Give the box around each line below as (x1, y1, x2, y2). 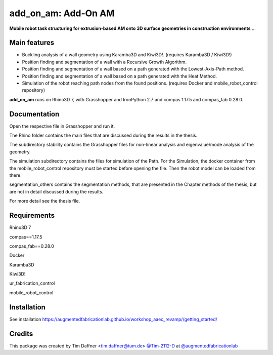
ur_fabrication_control (9, 280, 55, 286)
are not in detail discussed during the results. (9, 188, 104, 194)
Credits (9, 329, 33, 338)
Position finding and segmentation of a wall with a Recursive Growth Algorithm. (22, 59, 187, 65)
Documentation (9, 109, 60, 119)
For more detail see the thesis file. (9, 198, 80, 204)
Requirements (9, 211, 55, 220)
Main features (9, 38, 55, 47)
